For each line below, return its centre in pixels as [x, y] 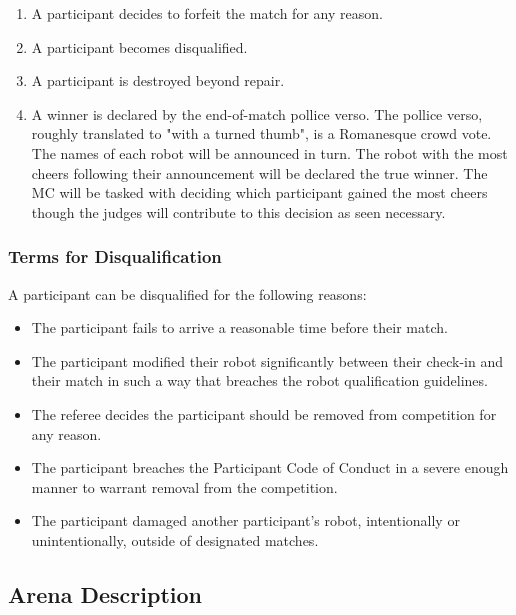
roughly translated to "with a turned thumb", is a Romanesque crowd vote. [261, 133]
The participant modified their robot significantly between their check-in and [267, 360]
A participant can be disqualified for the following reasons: [187, 293]
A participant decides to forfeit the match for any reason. [207, 13]
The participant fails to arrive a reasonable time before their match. [239, 327]
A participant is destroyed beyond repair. [158, 80]
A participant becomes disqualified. [139, 46]
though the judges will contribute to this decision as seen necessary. [238, 211]
